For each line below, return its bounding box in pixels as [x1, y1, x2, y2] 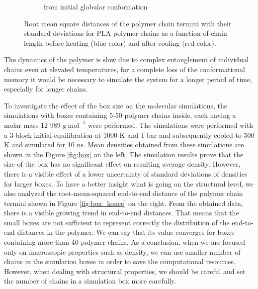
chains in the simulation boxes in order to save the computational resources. [4, 256, 236, 267]
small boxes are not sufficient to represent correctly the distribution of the [4, 217, 230, 227]
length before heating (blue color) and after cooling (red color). [24, 37, 216, 48]
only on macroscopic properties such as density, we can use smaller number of [4, 246, 241, 257]
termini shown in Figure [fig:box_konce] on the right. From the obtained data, [4, 197, 243, 208]
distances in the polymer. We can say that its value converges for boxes [17, 227, 235, 237]
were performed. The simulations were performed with [88, 119, 254, 130]
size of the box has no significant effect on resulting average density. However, [4, 159, 241, 169]
